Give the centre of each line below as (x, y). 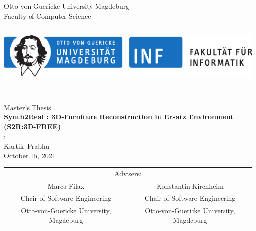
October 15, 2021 (30, 155)
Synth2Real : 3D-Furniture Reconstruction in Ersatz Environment (119, 117)
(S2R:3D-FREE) (32, 126)
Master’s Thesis (28, 107)
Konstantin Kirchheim (190, 185)
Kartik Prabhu (27, 146)
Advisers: (128, 173)
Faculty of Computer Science (48, 16)
